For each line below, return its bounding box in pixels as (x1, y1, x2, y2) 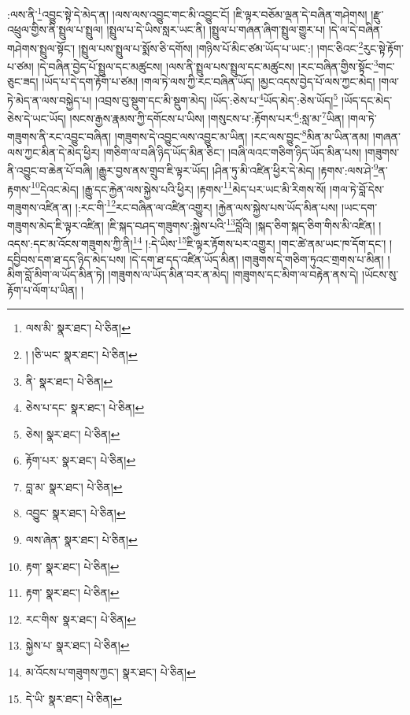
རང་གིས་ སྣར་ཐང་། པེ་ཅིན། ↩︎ (25, 610, 136, 627)
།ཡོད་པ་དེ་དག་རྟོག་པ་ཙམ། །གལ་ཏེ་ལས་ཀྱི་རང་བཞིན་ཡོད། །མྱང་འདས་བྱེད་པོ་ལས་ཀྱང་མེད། (42, 73, 375, 90)
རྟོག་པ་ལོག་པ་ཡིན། (7, 281, 78, 298)
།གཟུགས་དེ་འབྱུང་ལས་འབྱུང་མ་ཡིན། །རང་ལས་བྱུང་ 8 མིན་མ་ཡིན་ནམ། (114, 126, 370, 145)
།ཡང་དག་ (341, 198, 378, 215)
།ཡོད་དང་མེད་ (341, 91, 393, 108)
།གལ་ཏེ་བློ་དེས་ (330, 180, 385, 197)
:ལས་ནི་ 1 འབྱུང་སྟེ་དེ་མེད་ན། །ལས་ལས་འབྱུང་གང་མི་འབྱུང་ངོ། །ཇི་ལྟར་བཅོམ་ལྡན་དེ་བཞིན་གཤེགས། (7, 4, 368, 22)
